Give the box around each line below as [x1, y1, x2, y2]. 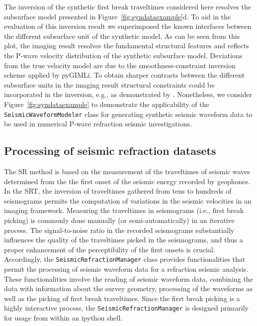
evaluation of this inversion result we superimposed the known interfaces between [4, 21, 252, 31]
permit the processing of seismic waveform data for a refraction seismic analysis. [4, 263, 249, 274]
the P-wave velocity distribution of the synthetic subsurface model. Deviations [4, 50, 243, 60]
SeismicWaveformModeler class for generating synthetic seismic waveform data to [4, 109, 253, 119]
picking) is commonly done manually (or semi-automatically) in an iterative [4, 215, 235, 225]
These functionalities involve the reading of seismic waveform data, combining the [4, 273, 253, 284]
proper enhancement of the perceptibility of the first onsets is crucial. [4, 244, 215, 254]
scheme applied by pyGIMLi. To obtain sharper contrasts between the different [4, 70, 245, 80]
